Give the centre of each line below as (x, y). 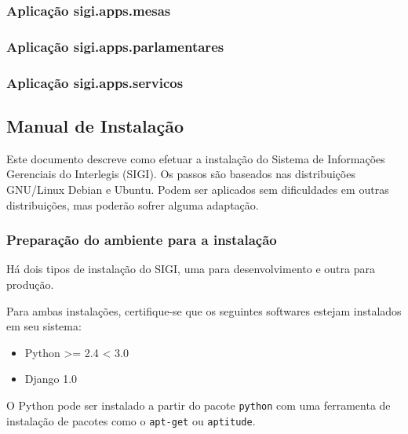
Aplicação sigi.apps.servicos (95, 82)
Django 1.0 (51, 379)
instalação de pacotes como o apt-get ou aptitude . (131, 420)
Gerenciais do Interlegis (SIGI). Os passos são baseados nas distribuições (181, 174)
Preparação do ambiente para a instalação (142, 240)
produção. (30, 284)
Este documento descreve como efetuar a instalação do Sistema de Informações (196, 158)
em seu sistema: (44, 326)
